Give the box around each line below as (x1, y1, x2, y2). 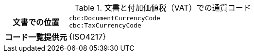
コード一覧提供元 (5, 32, 68, 42)
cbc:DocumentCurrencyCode (69, 14, 160, 22)
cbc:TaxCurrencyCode (69, 22, 141, 29)
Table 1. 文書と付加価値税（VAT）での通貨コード (74, 3, 251, 13)
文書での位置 (13, 17, 60, 27)
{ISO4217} (69, 32, 106, 42)
